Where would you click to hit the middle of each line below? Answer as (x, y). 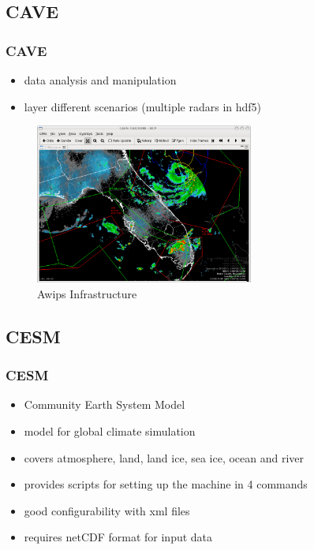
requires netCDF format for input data (118, 537)
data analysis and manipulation (100, 80)
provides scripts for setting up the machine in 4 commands (166, 484)
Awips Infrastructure (87, 293)
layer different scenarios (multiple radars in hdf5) (143, 106)
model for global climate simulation (110, 430)
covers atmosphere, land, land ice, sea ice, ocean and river (164, 457)
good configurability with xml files (107, 510)
